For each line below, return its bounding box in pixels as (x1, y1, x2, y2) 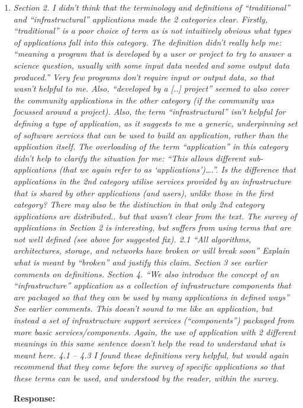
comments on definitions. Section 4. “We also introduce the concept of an (13, 267, 279, 280)
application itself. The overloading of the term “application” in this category (13, 140, 288, 153)
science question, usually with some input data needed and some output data (13, 59, 290, 71)
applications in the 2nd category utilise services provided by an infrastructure (13, 174, 291, 187)
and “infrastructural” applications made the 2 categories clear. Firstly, (13, 12, 268, 25)
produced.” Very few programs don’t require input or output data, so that (13, 70, 275, 83)
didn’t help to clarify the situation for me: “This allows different (13, 151, 246, 164)
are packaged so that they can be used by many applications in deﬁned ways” (13, 290, 289, 303)
